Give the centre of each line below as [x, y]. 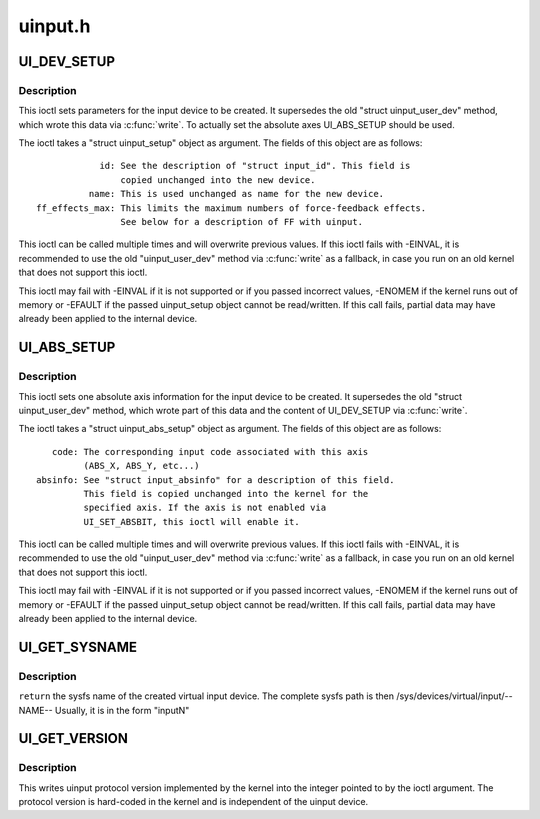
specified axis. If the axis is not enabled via [205, 508]
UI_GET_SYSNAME [78, 646]
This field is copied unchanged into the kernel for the [226, 493]
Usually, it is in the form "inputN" [122, 710]
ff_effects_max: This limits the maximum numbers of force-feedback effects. [231, 208]
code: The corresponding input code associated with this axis [210, 451]
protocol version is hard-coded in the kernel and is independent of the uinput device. [193, 802]
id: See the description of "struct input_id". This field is [255, 166]
